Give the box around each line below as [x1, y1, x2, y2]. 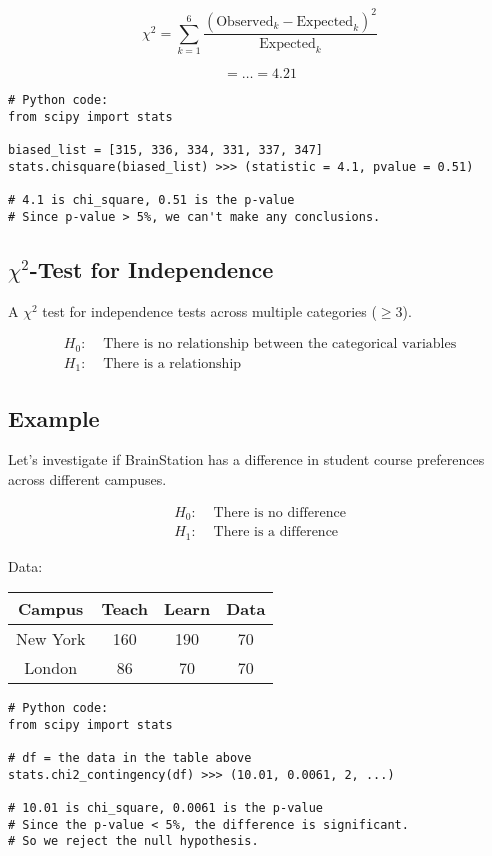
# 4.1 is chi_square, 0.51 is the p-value [8, 193, 295, 208]
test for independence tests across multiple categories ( [42, 300, 377, 321]
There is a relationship [103, 356, 242, 371]
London [24, 656, 78, 680]
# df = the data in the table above [8, 751, 252, 766]
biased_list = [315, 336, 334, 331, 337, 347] [8, 143, 323, 158]
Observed [216, 14, 274, 29]
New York [16, 627, 86, 651]
